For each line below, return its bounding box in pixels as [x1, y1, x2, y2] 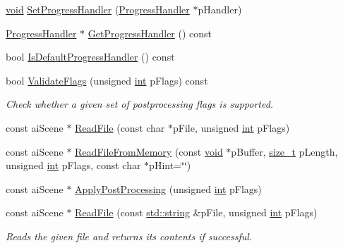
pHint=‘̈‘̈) [149, 158, 191, 173]
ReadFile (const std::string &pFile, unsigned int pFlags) [75, 205, 318, 220]
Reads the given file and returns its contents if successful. [6, 228, 253, 243]
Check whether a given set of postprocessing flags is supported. [6, 97, 274, 111]
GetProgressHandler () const [88, 25, 212, 40]
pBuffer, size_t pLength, [231, 144, 338, 159]
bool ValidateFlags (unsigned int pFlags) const [6, 73, 208, 87]
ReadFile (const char [75, 120, 165, 135]
